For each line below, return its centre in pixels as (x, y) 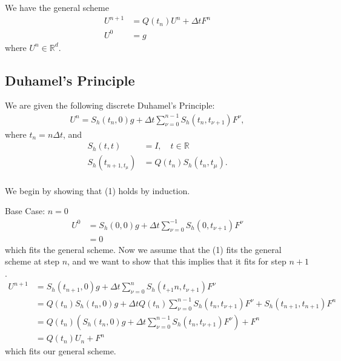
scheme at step (32, 261)
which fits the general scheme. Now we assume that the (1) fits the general (143, 249)
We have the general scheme (57, 7)
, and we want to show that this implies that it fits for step (177, 261)
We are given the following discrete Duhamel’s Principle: (110, 105)
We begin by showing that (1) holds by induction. (98, 190)
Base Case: (25, 211)
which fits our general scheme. (61, 351)
